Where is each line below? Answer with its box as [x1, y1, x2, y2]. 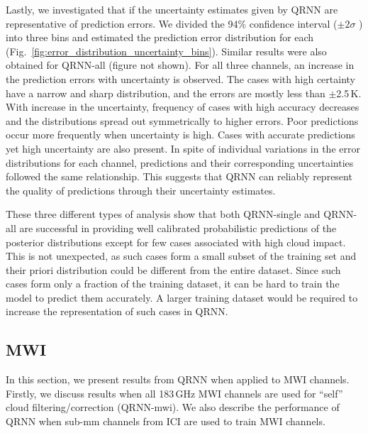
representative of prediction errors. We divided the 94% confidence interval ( [6, 16, 338, 31]
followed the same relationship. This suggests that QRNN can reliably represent [6, 169, 352, 184]
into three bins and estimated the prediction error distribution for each [6, 30, 314, 45]
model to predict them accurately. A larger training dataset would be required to [6, 290, 358, 305]
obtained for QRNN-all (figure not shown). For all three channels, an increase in [6, 57, 355, 72]
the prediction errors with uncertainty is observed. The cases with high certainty [6, 71, 355, 86]
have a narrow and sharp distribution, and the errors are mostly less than [6, 85, 325, 100]
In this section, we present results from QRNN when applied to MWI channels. [6, 372, 350, 387]
